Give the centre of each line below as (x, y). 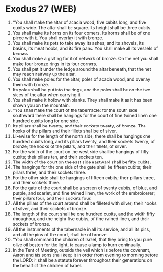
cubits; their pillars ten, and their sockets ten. (58, 157)
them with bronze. (31, 84)
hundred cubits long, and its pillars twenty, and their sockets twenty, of (84, 141)
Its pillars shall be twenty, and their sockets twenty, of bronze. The (79, 126)
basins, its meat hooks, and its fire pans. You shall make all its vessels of (85, 48)
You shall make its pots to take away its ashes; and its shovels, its (78, 43)
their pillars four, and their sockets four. (52, 198)
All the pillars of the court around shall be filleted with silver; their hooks (85, 203)
